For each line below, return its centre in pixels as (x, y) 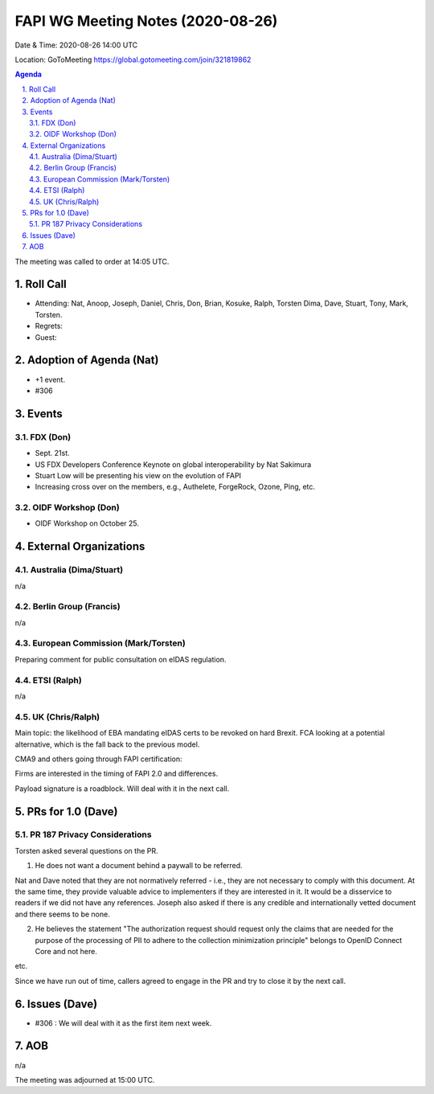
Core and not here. (66, 951)
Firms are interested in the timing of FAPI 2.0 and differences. (117, 774)
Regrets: (49, 326)
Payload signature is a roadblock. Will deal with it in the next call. (122, 789)
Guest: (46, 337)
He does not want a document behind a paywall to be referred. (139, 866)
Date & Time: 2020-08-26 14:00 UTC (76, 45)
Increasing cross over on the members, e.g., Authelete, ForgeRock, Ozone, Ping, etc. (175, 487)
